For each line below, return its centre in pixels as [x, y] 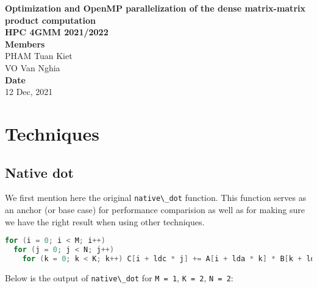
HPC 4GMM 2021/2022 [57, 32]
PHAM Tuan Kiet [39, 56]
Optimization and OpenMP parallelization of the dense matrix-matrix [155, 8]
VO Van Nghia [33, 67]
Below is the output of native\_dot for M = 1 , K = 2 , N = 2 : [119, 277]
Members [25, 44]
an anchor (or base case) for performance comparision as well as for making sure [155, 209]
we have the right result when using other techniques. [105, 221]
